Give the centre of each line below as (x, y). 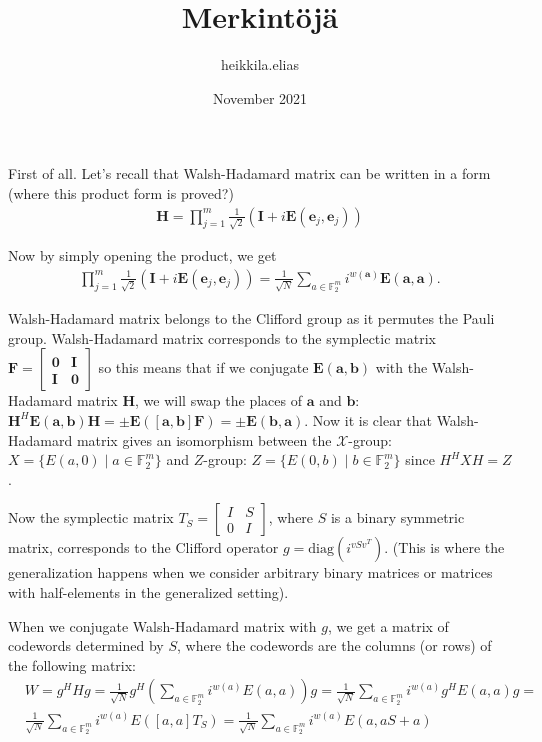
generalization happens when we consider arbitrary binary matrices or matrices (250, 572)
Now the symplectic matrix (91, 517)
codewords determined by (86, 645)
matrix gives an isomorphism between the (204, 439)
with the (401, 367)
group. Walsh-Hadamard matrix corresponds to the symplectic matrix (222, 337)
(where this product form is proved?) (121, 192)
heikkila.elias (260, 64)
